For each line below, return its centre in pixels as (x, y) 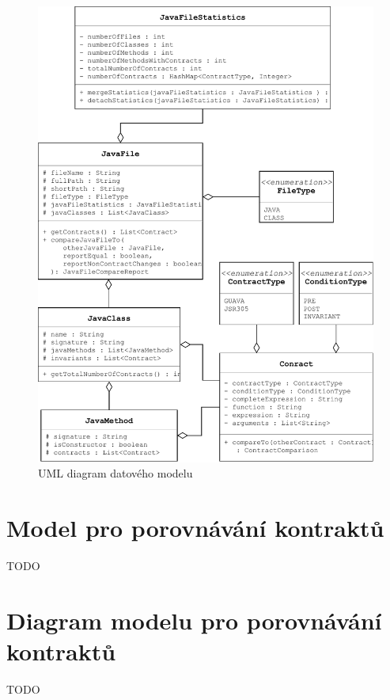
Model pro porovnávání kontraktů (195, 528)
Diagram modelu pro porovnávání (194, 620)
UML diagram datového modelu (115, 473)
